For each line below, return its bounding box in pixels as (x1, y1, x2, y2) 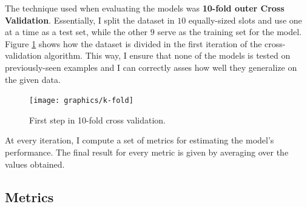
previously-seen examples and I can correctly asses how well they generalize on (5, 61, 297, 73)
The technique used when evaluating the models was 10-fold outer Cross (5, 2, 285, 14)
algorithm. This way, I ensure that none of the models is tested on (44, 49, 291, 62)
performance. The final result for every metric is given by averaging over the (5, 146, 289, 158)
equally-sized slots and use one (188, 13, 302, 26)
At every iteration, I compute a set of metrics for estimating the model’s (5, 134, 274, 146)
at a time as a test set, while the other (5, 25, 148, 38)
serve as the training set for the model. (157, 25, 302, 38)
